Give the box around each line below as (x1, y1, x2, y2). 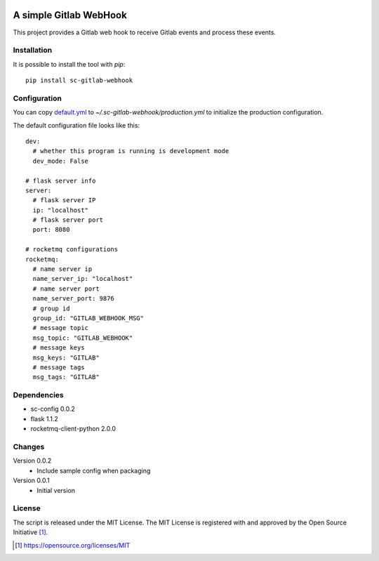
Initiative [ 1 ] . (13, 528, 48, 536)
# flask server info (25, 176, 96, 185)
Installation (13, 46, 53, 55)
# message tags (32, 363, 85, 371)
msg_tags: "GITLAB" (32, 373, 100, 381)
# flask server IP (32, 197, 96, 204)
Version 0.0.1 (13, 476, 50, 484)
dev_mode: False (32, 157, 89, 165)
